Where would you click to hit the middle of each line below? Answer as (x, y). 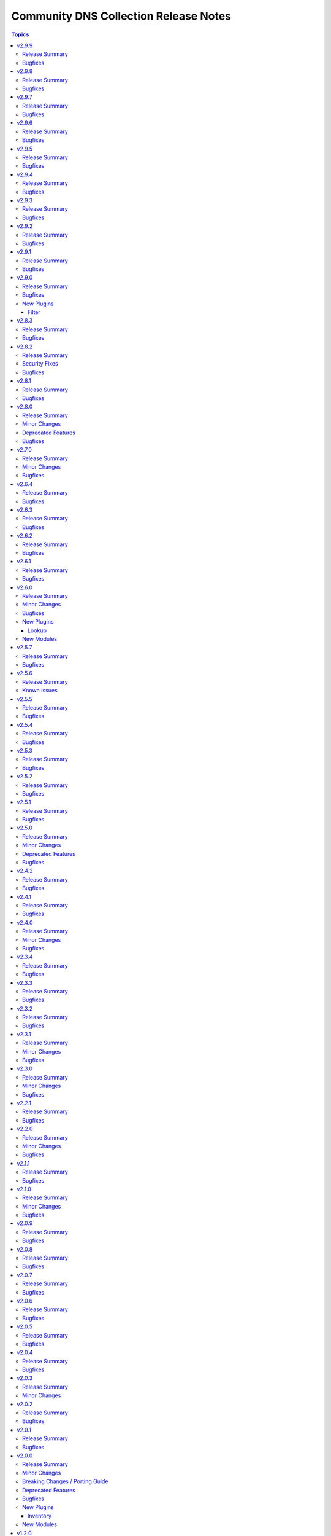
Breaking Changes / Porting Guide (65, 1481)
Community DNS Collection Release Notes (121, 16)
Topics (20, 34)
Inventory (40, 1516)
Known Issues (40, 691)
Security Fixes (40, 364)
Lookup (37, 630)
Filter (34, 312)
